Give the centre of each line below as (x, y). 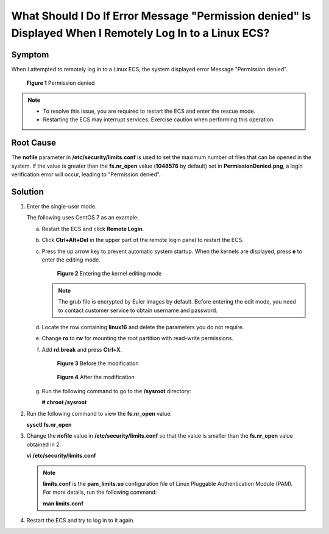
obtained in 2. (44, 444)
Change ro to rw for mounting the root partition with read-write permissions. (138, 338)
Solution (27, 192)
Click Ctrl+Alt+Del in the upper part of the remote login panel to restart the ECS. (143, 240)
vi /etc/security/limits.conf (61, 456)
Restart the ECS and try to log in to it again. (81, 521)
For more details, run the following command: (100, 492)
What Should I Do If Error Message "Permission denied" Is (161, 16)
